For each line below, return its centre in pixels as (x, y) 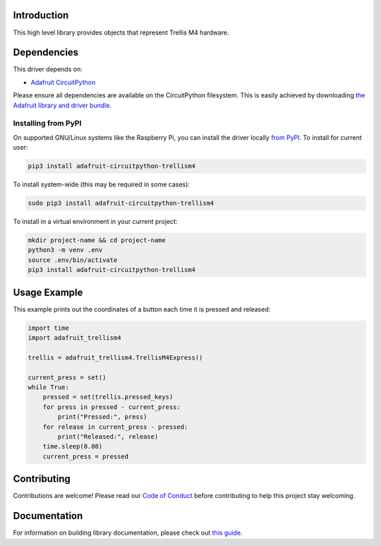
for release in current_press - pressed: (115, 427)
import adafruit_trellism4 (74, 338)
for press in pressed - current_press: (112, 407)
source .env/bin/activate (73, 260)
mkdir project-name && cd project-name (97, 241)
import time (49, 328)
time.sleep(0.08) (73, 446)
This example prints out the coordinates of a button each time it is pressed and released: (142, 309)
